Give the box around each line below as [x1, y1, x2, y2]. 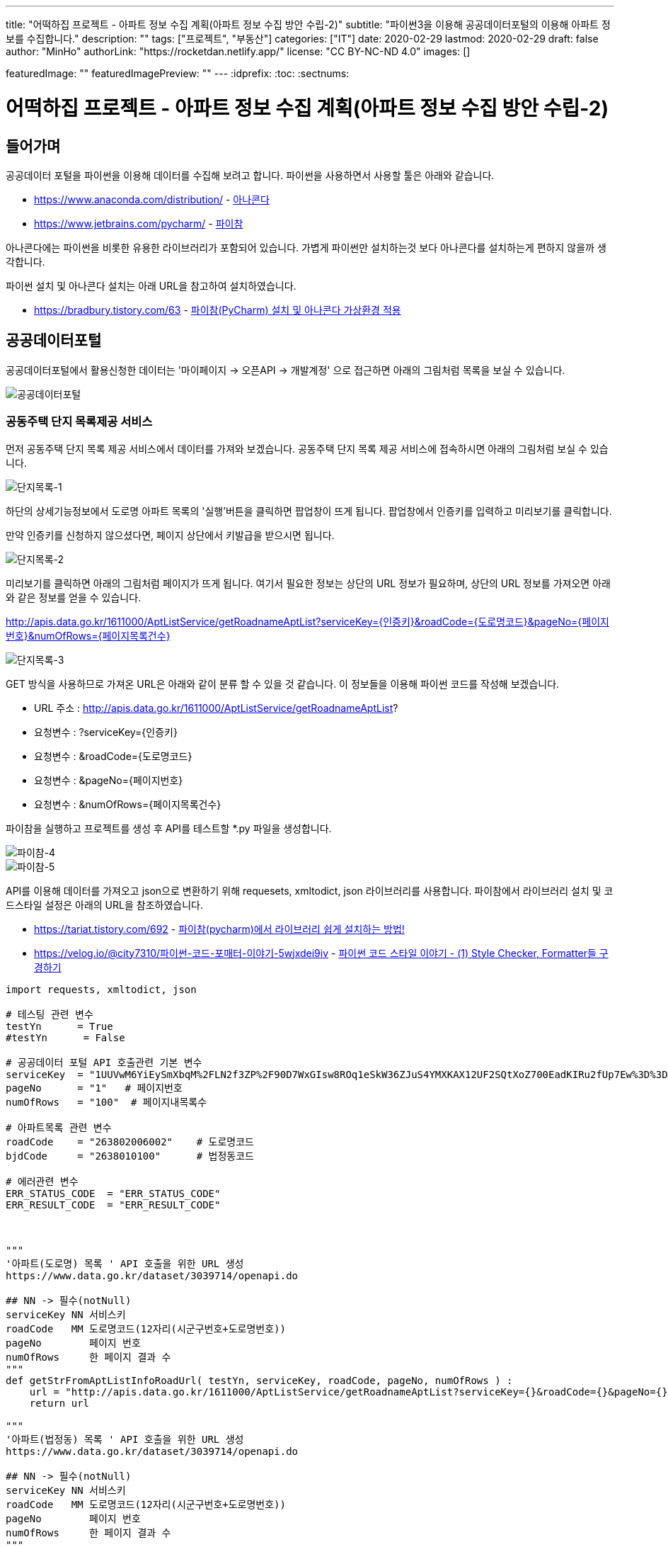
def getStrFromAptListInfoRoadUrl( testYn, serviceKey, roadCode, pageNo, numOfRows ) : [6, 1374, 513, 1386]
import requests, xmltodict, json [6, 983, 197, 995]
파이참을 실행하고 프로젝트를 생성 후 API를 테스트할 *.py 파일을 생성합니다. [6, 822, 332, 834]
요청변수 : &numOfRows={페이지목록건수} [34, 798, 221, 810]
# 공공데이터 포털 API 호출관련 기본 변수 [6, 1056, 202, 1068]
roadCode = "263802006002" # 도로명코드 [6, 1135, 254, 1147]
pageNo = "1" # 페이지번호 [6, 1082, 183, 1094]
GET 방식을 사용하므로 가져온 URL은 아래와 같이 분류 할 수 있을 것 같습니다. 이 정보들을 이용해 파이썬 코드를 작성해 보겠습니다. [6, 677, 560, 690]
